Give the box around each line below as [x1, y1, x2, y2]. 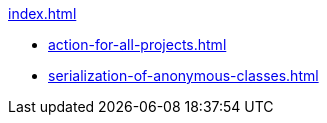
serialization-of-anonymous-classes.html [48, 67, 319, 84]
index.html [8, 5, 77, 22]
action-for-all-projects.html [48, 36, 227, 53]
